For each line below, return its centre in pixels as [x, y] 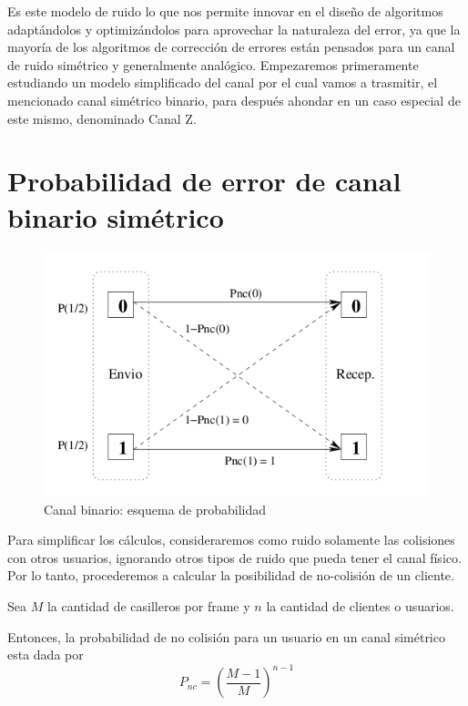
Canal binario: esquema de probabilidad [155, 509]
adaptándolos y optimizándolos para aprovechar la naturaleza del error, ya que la [234, 29]
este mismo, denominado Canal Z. [102, 118]
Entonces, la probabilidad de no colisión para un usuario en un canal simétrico [226, 636]
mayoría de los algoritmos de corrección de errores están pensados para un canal [231, 47]
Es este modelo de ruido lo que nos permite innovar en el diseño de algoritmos [225, 11]
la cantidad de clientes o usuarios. [360, 605]
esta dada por [46, 655]
